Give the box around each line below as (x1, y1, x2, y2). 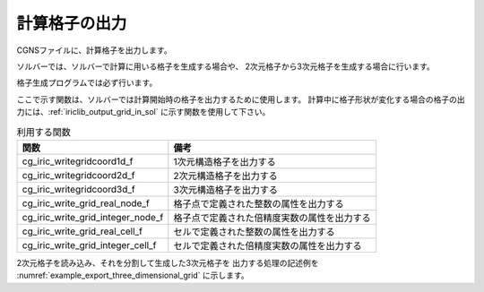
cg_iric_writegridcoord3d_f (22, 183, 135, 195)
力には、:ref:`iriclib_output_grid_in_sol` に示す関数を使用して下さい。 (16, 107, 271, 117)
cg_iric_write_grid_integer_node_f (22, 210, 164, 223)
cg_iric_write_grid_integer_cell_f (22, 238, 157, 251)
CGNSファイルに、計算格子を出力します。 (16, 45, 172, 56)
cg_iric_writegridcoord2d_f (22, 168, 135, 181)
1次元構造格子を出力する (173, 155, 277, 167)
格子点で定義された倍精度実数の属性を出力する (173, 211, 371, 224)
